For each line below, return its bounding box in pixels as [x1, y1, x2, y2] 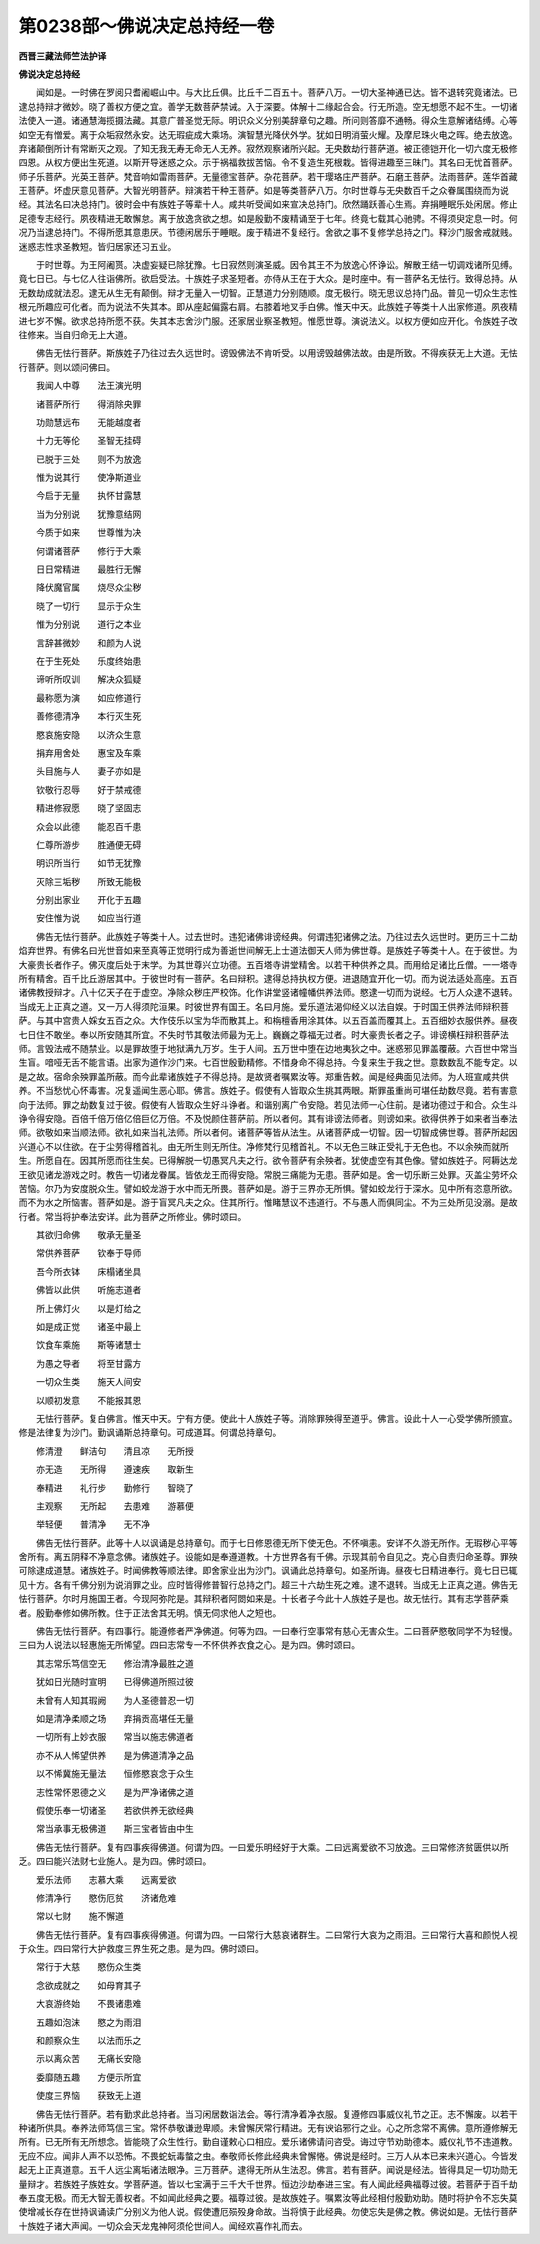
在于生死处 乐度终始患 [35, 655, 142, 667]
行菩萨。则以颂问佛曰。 [18, 361, 115, 373]
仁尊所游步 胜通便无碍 [35, 838, 142, 850]
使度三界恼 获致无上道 [35, 2090, 142, 2102]
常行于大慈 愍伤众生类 [35, 1961, 142, 1973]
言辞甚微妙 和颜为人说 [35, 636, 142, 649]
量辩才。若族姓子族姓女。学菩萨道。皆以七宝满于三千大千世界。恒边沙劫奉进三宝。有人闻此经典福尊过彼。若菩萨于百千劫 [18, 2178, 518, 2190]
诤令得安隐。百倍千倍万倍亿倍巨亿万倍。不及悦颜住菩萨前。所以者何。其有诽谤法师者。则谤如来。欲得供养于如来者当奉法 [18, 1112, 518, 1124]
